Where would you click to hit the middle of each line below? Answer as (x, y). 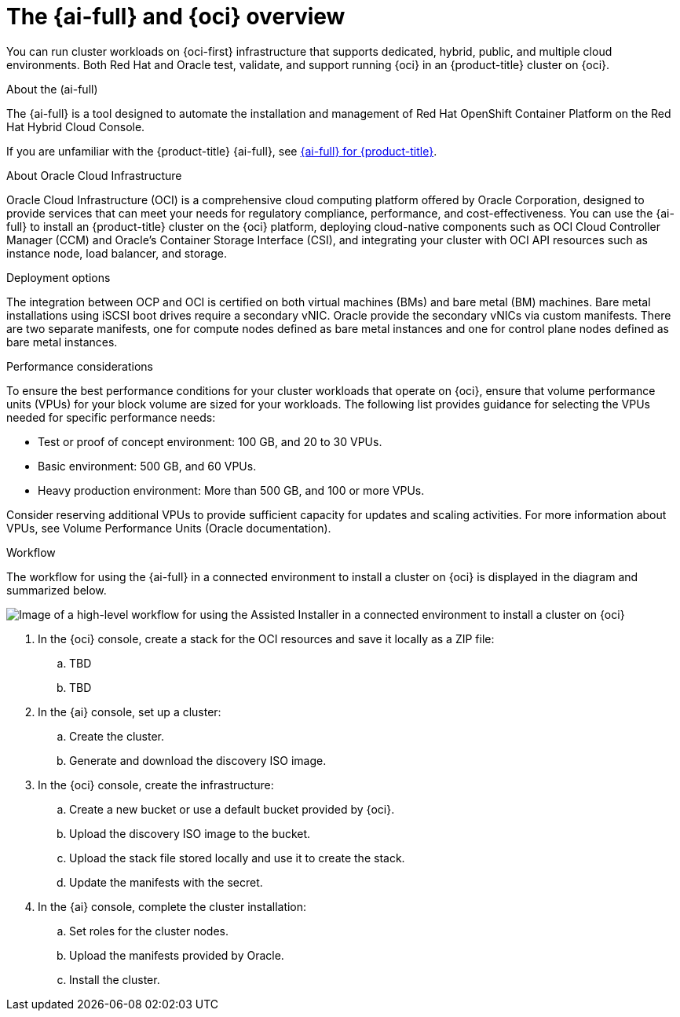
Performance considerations (80, 366)
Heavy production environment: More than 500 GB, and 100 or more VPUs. (231, 490)
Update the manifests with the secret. (166, 882)
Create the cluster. (117, 736)
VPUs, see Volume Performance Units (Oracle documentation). (169, 528)
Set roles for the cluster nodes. (149, 931)
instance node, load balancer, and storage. (117, 253)
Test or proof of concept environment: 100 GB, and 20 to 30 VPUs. (210, 441)
